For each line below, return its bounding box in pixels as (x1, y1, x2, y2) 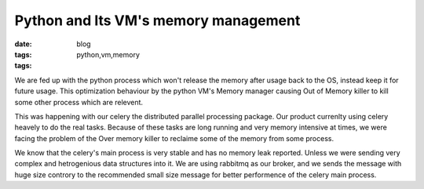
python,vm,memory (76, 49, 141, 59)
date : (14, 39, 32, 49)
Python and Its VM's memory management (14, 12, 301, 29)
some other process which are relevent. (14, 97, 144, 107)
